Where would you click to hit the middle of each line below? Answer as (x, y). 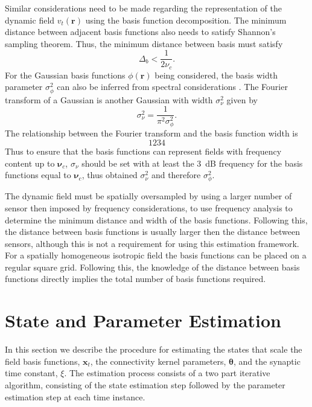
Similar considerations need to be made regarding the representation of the (143, 8)
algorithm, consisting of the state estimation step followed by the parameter (145, 384)
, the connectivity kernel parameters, (158, 361)
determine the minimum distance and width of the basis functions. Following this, (156, 220)
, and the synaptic (267, 361)
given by (242, 99)
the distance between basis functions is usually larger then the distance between (153, 232)
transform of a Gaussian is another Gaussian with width (109, 99)
